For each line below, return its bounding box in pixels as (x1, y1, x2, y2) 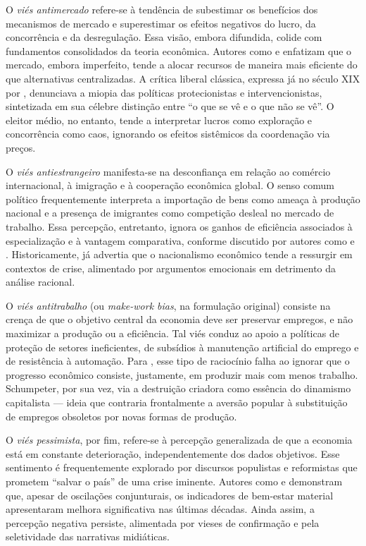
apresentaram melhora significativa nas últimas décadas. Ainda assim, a (6, 502, 315, 516)
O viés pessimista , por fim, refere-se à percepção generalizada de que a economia (6, 432, 353, 447)
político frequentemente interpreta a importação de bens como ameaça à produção (6, 191, 360, 206)
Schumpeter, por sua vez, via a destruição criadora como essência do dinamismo (6, 381, 351, 396)
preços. (6, 140, 36, 154)
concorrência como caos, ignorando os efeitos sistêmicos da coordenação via (6, 126, 330, 141)
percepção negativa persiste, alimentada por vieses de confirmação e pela (6, 515, 320, 530)
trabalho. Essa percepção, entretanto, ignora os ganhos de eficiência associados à (6, 219, 353, 233)
